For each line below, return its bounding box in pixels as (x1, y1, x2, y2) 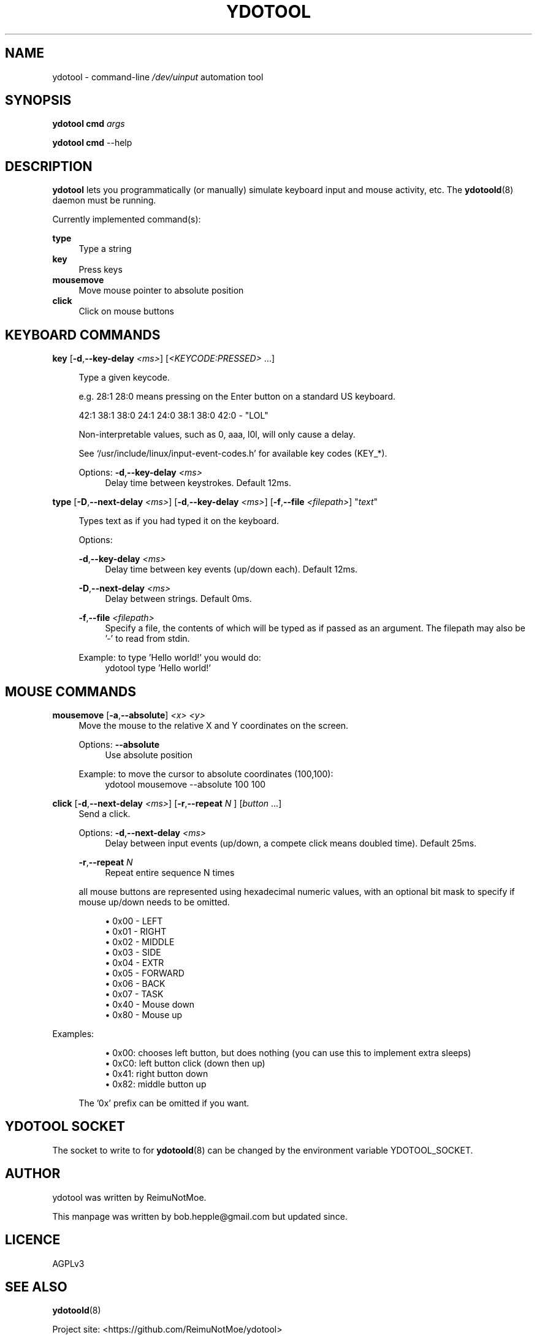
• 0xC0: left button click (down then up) (105, 1057, 265, 1068)
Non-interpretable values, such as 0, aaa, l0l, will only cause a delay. (78, 429, 356, 440)
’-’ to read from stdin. (105, 633, 190, 644)
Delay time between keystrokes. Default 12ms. (105, 477, 291, 489)
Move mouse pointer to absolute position (78, 285, 244, 296)
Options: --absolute (78, 739, 159, 750)
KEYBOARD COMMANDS (5, 327, 161, 343)
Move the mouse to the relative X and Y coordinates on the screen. (78, 720, 349, 731)
